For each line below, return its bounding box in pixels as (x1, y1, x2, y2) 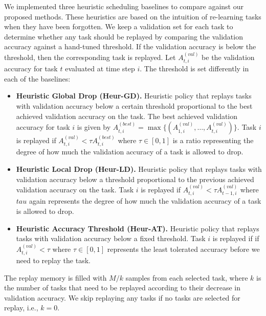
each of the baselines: (4, 73, 71, 84)
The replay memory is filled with (4, 272, 107, 283)
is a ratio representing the (172, 134, 254, 145)
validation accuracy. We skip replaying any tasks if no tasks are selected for (4, 292, 240, 303)
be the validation (202, 51, 255, 62)
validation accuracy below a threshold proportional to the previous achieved (16, 173, 254, 184)
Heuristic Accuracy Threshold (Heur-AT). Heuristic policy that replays (16, 223, 259, 233)
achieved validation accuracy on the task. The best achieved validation (16, 110, 238, 121)
